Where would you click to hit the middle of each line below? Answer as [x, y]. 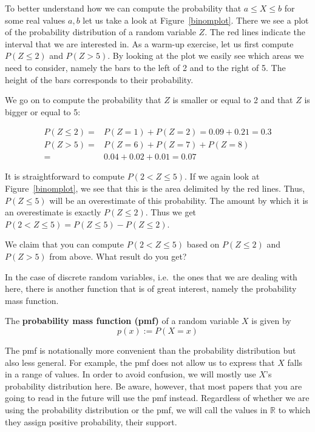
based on [203, 244]
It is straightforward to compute [65, 176]
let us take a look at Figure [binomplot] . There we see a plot [196, 20]
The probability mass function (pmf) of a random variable [122, 321]
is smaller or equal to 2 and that [233, 100]
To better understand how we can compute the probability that [123, 8]
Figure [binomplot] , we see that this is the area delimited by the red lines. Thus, [155, 188]
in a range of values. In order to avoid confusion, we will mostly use [130, 374]
